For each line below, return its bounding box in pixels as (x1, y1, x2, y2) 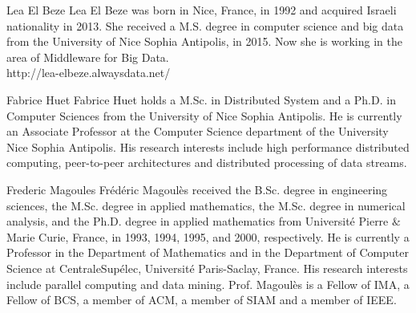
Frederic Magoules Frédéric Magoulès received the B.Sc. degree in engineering (6, 181, 388, 197)
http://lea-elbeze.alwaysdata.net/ (6, 64, 171, 81)
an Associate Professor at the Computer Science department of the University (6, 123, 389, 140)
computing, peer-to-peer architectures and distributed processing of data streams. (6, 154, 407, 171)
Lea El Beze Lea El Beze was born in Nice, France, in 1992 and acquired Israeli (6, 2, 397, 18)
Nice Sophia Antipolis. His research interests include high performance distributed (6, 138, 410, 155)
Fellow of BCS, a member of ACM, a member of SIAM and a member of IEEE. (6, 291, 397, 308)
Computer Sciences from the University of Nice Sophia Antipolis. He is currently (6, 107, 402, 124)
